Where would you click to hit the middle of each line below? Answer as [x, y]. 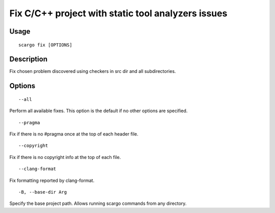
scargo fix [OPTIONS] [45, 45]
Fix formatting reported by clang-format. [52, 180]
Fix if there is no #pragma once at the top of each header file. [74, 134]
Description [29, 59]
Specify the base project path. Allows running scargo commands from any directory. [98, 203]
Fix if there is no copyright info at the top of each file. [65, 157]
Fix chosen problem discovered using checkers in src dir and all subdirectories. [93, 71]
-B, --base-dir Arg [43, 192]
